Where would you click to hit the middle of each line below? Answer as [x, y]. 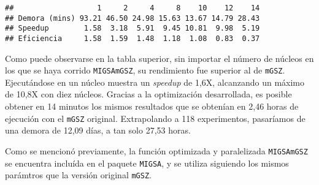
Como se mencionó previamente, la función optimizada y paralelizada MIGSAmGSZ [156, 150]
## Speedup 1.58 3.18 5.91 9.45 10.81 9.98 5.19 [133, 28]
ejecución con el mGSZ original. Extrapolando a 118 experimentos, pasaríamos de [155, 118]
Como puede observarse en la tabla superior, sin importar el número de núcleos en [159, 58]
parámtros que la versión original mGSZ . [78, 175]
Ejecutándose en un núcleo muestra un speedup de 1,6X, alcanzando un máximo [155, 82]
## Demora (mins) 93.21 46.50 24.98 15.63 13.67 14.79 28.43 [133, 18]
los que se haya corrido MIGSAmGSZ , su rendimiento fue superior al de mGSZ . [145, 70]
